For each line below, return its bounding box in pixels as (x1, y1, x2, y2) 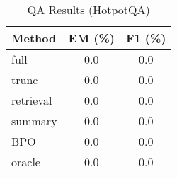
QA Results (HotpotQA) (27, 1, 150, 18)
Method (11, 30, 57, 46)
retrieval (11, 92, 52, 108)
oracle (11, 154, 40, 170)
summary (11, 112, 57, 129)
